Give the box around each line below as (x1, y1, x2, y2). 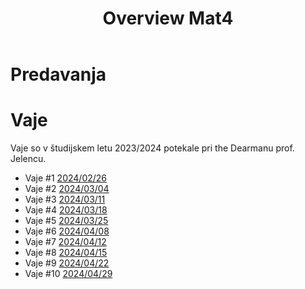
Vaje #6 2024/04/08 (24, 225, 110, 237)
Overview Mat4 (102, 7, 234, 30)
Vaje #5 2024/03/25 (24, 215, 109, 227)
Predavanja (10, 63, 107, 86)
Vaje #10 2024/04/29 (24, 268, 113, 280)
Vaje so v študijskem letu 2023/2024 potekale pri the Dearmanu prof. (10, 142, 295, 154)
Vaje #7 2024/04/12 (24, 236, 107, 248)
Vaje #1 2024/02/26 (24, 172, 108, 184)
